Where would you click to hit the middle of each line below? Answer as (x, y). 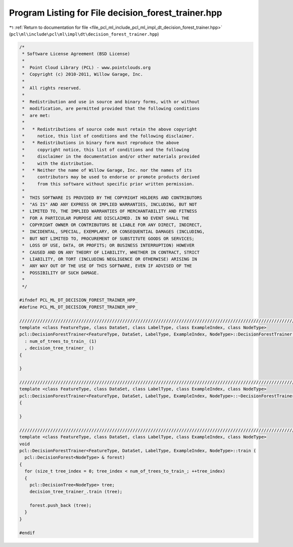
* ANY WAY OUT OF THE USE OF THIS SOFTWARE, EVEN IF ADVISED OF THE (107, 266)
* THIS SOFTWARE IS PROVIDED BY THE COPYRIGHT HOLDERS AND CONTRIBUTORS (112, 197)
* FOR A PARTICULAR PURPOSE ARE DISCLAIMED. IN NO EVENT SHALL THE (106, 218)
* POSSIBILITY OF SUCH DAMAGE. (61, 273)
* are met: (36, 115)
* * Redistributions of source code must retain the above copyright (110, 129)
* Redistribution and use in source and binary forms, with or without (111, 102)
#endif (27, 533)
